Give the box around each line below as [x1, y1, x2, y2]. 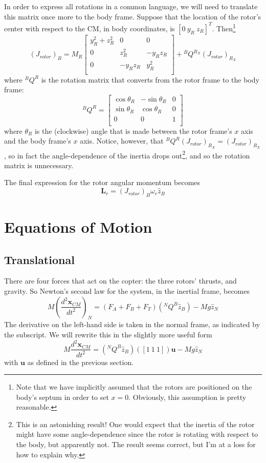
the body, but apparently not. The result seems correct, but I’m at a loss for [16, 439, 256, 450]
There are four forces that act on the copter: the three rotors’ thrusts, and [4, 275, 237, 286]
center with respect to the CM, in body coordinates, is [4, 23, 175, 33]
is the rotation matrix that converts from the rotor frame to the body [41, 74, 259, 85]
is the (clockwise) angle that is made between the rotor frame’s [34, 125, 232, 136]
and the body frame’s [4, 135, 71, 146]
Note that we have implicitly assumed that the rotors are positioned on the [16, 381, 252, 392]
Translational [4, 251, 75, 267]
